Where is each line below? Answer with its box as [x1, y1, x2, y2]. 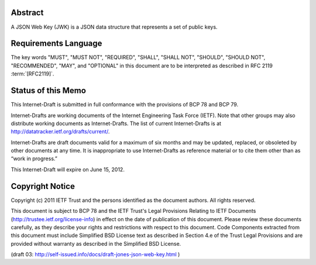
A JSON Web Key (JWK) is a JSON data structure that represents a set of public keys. [11, 23, 218, 30]
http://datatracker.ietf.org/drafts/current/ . [11, 128, 110, 135]
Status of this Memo [11, 85, 86, 96]
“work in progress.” [11, 155, 58, 162]
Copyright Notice [11, 181, 75, 191]
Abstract [11, 8, 44, 18]
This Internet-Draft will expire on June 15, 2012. [11, 166, 125, 173]
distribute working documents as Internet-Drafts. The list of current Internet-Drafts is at [11, 120, 222, 127]
